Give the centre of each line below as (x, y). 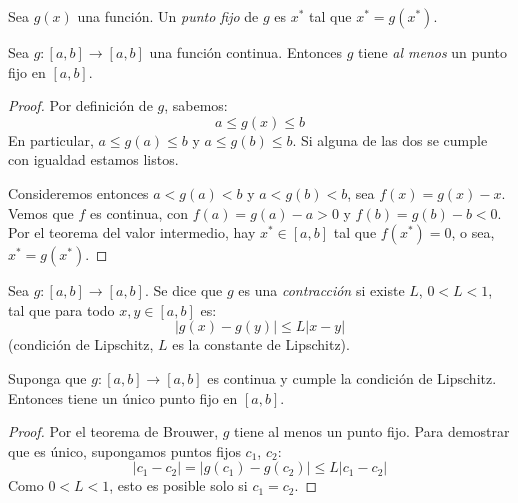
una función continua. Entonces (246, 52)
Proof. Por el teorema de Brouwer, (113, 431)
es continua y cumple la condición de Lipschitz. (352, 377)
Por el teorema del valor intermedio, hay (132, 232)
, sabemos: (196, 105)
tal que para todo (61, 309)
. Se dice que (183, 290)
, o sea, (473, 232)
